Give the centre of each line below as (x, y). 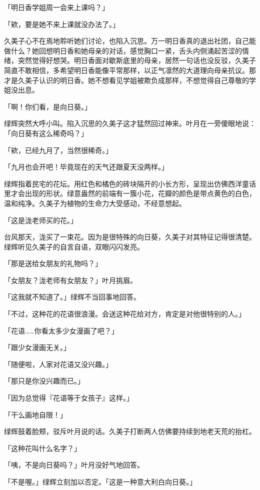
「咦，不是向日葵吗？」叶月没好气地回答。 (74, 465)
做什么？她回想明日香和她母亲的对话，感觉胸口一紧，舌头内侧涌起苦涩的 (123, 50)
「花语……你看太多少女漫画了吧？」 (61, 330)
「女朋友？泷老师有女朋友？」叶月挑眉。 (70, 280)
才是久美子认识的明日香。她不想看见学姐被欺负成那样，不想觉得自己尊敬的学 (130, 80)
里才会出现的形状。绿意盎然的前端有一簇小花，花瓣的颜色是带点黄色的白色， (130, 193)
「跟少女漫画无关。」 (37, 347)
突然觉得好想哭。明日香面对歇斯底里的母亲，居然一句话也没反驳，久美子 (137, 60)
